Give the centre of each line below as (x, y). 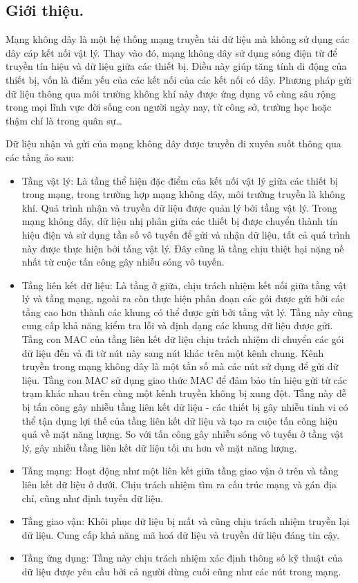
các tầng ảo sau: (40, 157)
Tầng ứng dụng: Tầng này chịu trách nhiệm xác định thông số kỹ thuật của (182, 558)
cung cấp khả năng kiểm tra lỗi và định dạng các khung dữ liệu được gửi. (177, 325)
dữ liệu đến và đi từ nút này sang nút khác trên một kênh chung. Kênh (173, 352)
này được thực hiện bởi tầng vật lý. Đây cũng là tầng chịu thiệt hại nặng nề (183, 248)
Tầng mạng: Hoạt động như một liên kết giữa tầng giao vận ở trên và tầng (180, 471)
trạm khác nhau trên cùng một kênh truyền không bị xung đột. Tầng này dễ (184, 393)
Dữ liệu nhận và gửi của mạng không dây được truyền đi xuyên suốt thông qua (173, 144)
